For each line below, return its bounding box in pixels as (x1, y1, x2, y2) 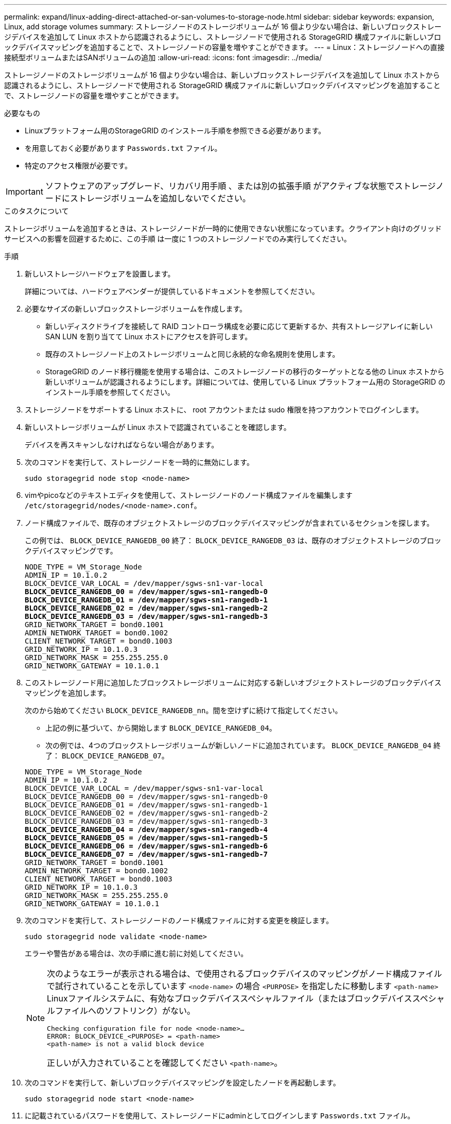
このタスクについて (4, 206, 69, 215)
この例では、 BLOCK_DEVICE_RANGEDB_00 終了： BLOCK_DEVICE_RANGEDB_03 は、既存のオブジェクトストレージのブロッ (25, 536, 442, 545)
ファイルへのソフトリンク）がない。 (55, 1006, 196, 1016)
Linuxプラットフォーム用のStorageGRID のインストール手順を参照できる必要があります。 (25, 126, 326, 135)
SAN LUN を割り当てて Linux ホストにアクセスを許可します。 (45, 332, 252, 341)
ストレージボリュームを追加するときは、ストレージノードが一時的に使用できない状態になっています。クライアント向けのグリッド (4, 224, 442, 233)
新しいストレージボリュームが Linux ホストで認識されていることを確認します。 (25, 423, 291, 431)
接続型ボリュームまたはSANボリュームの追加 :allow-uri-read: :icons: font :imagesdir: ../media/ (4, 53, 322, 62)
